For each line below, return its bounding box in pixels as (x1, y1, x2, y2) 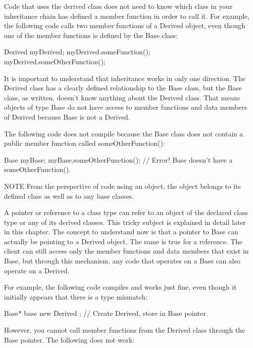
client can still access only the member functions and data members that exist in (4, 246, 249, 256)
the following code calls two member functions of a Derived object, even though (4, 20, 246, 31)
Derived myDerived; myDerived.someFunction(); (4, 46, 151, 57)
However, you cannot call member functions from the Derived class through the (4, 325, 245, 335)
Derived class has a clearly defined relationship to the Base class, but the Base (4, 83, 242, 93)
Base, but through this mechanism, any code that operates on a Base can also (4, 256, 241, 266)
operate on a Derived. (4, 265, 70, 275)
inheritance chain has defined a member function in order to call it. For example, (4, 10, 250, 21)
